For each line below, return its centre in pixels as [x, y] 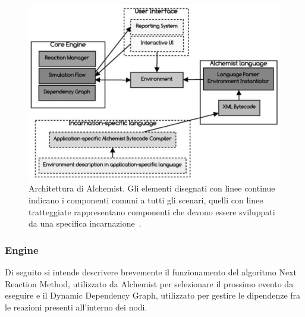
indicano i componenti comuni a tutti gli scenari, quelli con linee [146, 200]
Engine [22, 249]
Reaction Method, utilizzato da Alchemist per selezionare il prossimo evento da [149, 283]
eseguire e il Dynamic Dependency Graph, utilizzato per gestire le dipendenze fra [153, 295]
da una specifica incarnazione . [85, 223]
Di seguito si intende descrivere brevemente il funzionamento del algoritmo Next [151, 272]
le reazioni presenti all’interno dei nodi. [76, 307]
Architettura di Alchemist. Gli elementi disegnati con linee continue [152, 188]
